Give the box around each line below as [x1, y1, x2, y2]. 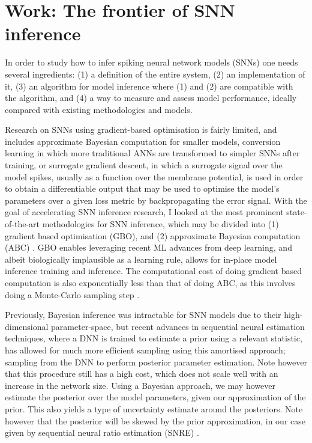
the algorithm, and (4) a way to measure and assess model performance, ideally [5, 91, 297, 104]
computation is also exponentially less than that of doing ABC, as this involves [5, 276, 296, 289]
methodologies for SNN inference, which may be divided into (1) [42, 218, 279, 230]
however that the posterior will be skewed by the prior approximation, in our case [5, 414, 306, 427]
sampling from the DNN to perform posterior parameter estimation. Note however [5, 355, 307, 368]
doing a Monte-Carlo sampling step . [5, 288, 140, 301]
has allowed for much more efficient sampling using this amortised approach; [5, 343, 286, 356]
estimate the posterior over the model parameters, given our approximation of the [5, 391, 306, 403]
